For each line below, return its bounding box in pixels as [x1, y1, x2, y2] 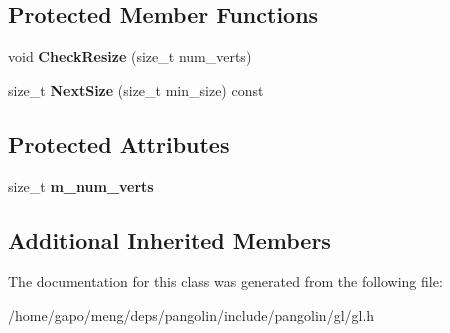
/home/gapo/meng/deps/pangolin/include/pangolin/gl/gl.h [8, 304, 375, 325]
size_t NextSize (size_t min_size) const [8, 79, 264, 100]
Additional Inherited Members [8, 224, 331, 255]
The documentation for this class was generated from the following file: [8, 271, 443, 292]
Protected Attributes [8, 128, 230, 159]
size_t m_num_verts [8, 175, 154, 196]
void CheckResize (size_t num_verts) [8, 46, 252, 67]
